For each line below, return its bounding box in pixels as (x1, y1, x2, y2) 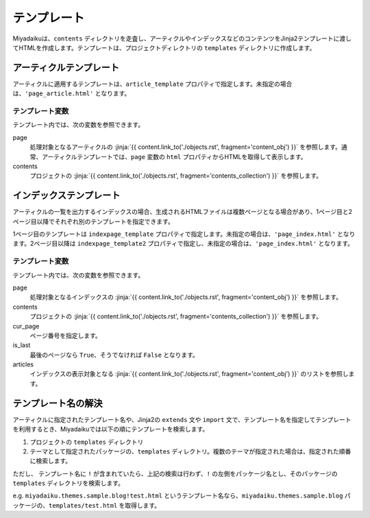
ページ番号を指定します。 (29, 331, 102, 340)
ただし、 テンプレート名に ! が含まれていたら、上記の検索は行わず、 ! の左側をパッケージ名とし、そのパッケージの (12, 469, 338, 478)
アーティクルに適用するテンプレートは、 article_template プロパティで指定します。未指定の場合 (12, 80, 293, 88)
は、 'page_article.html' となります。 (12, 89, 131, 97)
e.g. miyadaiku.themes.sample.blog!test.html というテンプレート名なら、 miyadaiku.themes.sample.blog (12, 491, 343, 500)
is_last (12, 341, 31, 349)
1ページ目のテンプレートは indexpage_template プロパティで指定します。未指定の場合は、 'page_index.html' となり (12, 230, 356, 238)
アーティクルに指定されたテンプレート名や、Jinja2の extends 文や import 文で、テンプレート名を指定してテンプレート (12, 415, 352, 423)
